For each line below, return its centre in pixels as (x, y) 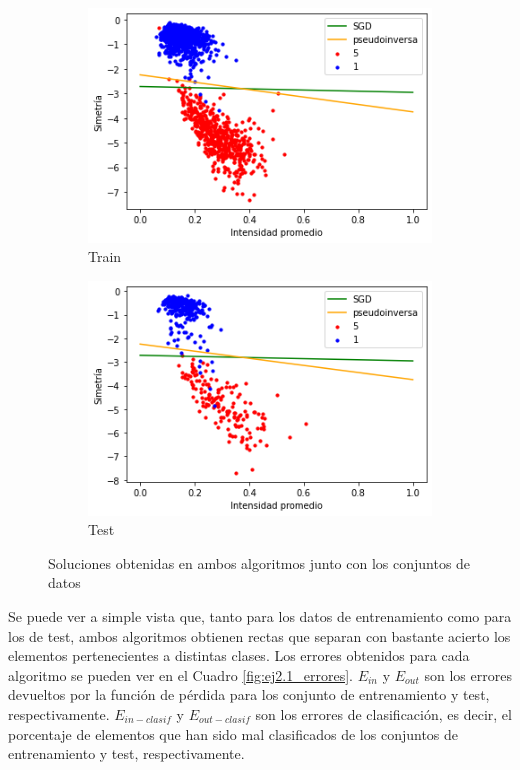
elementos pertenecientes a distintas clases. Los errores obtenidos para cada (239, 655)
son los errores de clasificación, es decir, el (383, 713)
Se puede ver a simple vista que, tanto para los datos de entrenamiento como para (260, 615)
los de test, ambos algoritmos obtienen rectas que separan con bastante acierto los (259, 635)
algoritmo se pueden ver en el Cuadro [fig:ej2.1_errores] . (180, 674)
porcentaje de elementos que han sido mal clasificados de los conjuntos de (233, 733)
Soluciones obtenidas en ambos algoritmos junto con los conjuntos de (259, 562)
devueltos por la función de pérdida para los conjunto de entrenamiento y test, (249, 694)
